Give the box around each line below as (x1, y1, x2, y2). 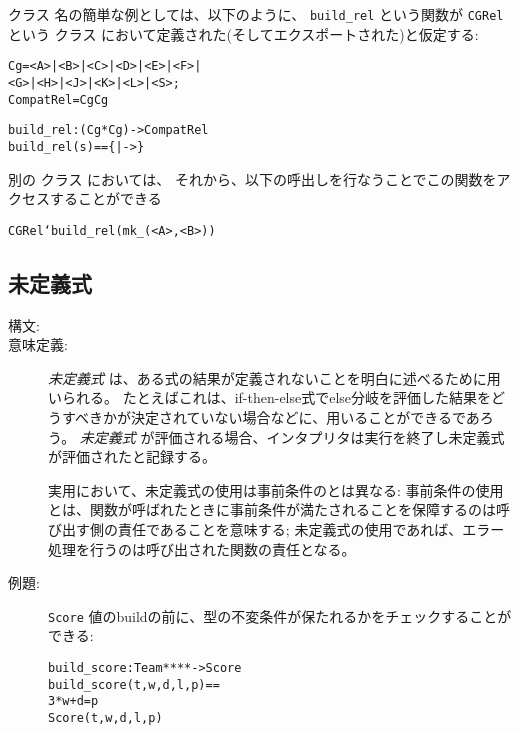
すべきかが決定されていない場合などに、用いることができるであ (61, 406, 480, 427)
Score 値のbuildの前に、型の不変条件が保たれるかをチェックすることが (48, 605, 512, 626)
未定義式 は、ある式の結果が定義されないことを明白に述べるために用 (48, 367, 501, 388)
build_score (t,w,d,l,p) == (48, 677, 220, 692)
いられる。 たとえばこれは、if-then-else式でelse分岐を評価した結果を (48, 387, 492, 408)
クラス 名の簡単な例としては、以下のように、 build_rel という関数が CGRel (8, 4, 504, 24)
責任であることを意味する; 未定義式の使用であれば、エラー (117, 518, 505, 539)
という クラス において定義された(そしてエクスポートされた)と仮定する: (8, 23, 479, 44)
